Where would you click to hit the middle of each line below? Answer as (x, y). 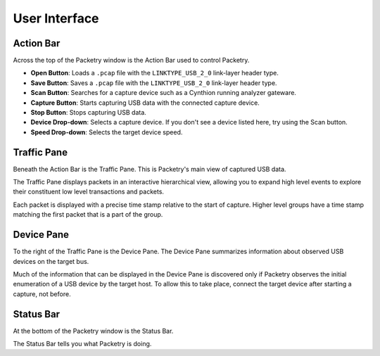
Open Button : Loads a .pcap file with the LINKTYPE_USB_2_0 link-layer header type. (155, 73)
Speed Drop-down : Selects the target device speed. (107, 132)
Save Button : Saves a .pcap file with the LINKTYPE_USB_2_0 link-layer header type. (154, 83)
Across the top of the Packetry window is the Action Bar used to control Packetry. (131, 61)
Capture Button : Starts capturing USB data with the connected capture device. (145, 103)
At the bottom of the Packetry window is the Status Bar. (93, 331)
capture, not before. (42, 294)
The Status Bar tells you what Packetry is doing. (82, 344)
